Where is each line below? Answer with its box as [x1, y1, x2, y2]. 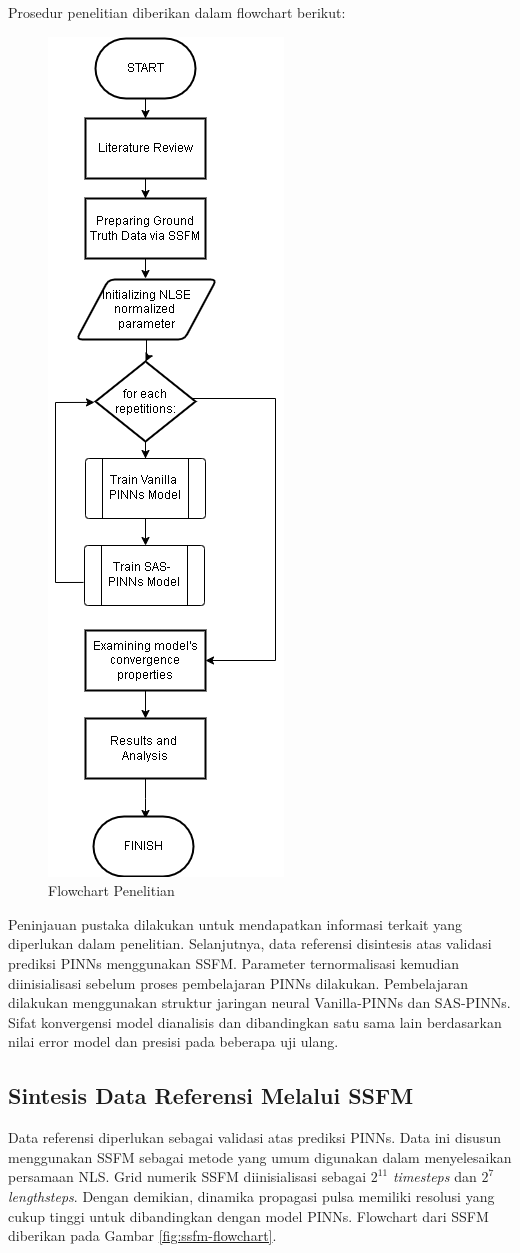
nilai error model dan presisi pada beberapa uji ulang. [8, 1031, 339, 1052]
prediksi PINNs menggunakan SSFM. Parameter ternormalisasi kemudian [8, 952, 460, 973]
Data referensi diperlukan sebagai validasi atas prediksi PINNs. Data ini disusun [8, 1127, 501, 1148]
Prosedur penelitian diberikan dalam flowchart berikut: [8, 2, 346, 22]
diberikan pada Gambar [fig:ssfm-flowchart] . [8, 1225, 277, 1246]
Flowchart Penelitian [48, 880, 175, 901]
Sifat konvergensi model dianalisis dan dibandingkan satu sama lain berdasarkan [8, 1011, 502, 1032]
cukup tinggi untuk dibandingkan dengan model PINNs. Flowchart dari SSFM [8, 1205, 489, 1226]
